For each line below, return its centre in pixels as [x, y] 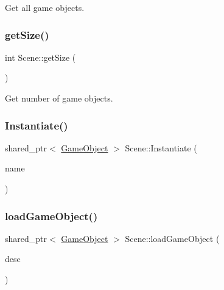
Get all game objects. [45, 7]
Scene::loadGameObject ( [172, 238]
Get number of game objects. [59, 98]
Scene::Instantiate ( [161, 147]
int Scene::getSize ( [40, 57]
